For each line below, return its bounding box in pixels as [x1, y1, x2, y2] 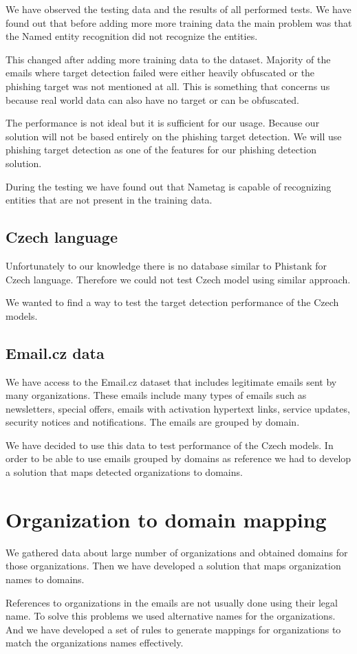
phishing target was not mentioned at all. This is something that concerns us [6, 78, 330, 93]
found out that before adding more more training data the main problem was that [6, 15, 352, 30]
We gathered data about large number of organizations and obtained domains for [6, 545, 348, 559]
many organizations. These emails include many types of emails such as [6, 388, 307, 402]
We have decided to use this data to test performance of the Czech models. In [6, 437, 334, 452]
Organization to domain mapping [6, 505, 327, 533]
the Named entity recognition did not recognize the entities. [6, 29, 258, 43]
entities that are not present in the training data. [6, 193, 213, 207]
